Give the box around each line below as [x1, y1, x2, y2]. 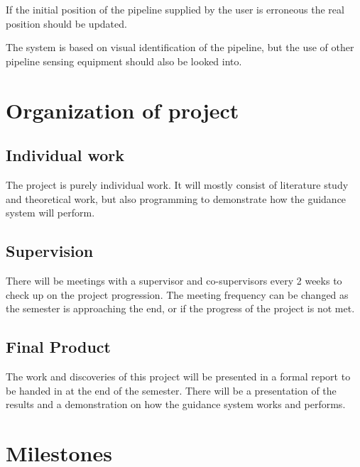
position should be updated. [6, 16, 127, 31]
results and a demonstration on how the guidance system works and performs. [6, 397, 346, 412]
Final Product [6, 336, 111, 358]
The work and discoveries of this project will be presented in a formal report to [6, 368, 351, 383]
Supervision [6, 240, 94, 262]
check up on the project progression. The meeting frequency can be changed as [6, 287, 349, 302]
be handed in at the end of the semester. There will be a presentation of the [6, 383, 337, 397]
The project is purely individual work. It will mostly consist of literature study [6, 177, 349, 192]
